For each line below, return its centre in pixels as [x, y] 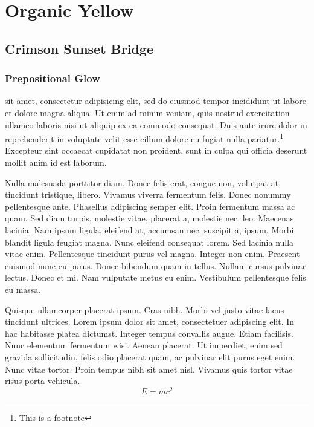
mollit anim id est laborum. [56, 162]
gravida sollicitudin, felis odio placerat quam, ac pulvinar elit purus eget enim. [150, 357]
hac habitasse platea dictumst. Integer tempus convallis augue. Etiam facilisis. [149, 333]
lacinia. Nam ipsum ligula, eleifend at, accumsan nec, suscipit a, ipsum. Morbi [149, 230]
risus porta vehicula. [43, 381]
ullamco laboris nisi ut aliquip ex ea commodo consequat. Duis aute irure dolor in [156, 124]
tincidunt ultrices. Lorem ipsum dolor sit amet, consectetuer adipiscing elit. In [150, 321]
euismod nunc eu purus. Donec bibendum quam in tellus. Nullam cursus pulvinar [155, 265]
